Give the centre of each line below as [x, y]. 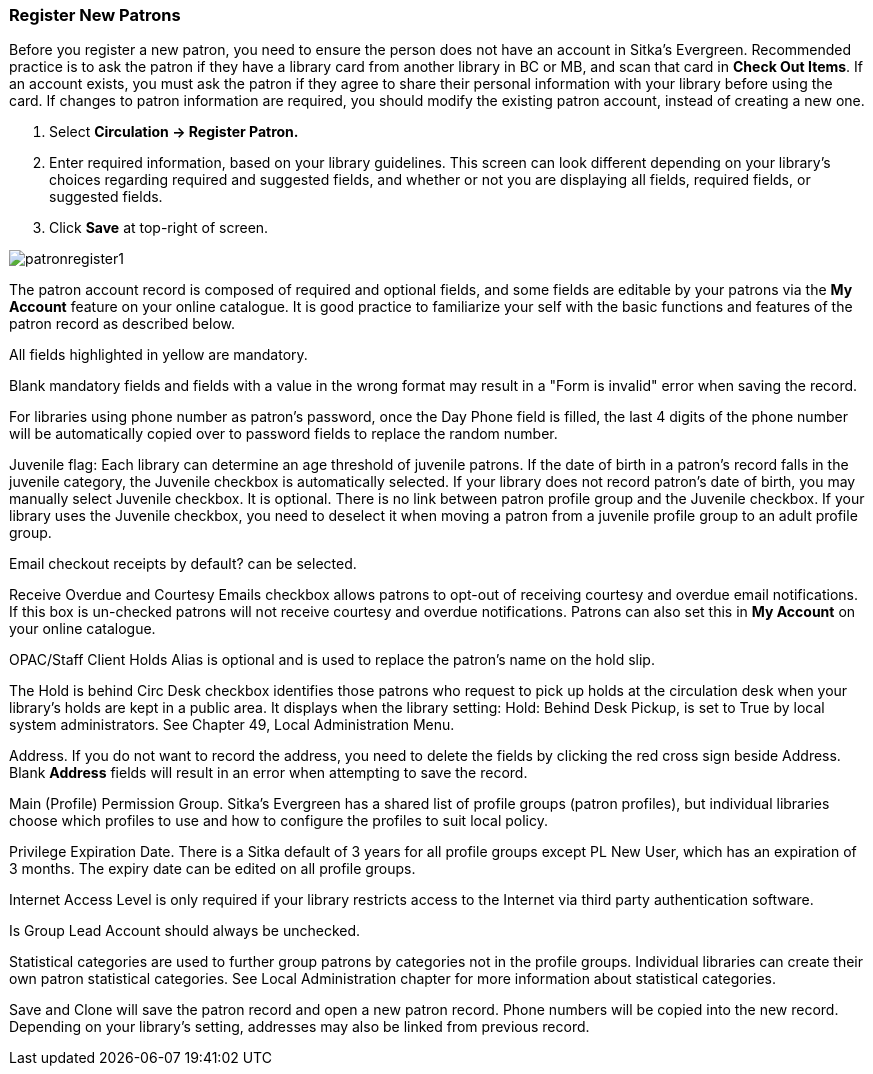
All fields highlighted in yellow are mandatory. [158, 355]
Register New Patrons [95, 15]
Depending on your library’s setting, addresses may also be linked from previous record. [299, 1027]
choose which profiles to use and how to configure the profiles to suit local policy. [278, 821]
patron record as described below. [122, 324]
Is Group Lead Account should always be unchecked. [185, 931]
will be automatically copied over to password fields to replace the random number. [283, 434]
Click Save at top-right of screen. [159, 228]
